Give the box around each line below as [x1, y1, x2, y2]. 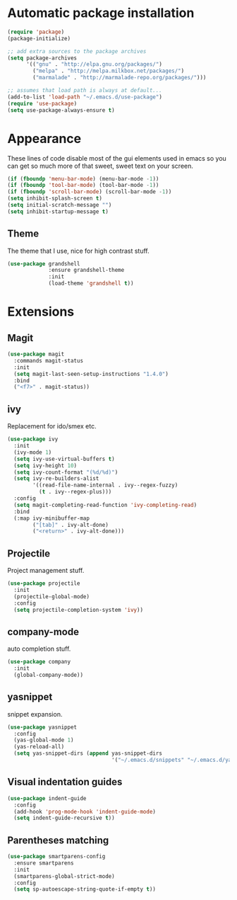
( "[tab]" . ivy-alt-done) [32, 521, 109, 528]
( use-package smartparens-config [7, 853, 106, 860]
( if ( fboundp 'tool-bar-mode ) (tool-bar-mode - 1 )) [7, 182, 159, 189]
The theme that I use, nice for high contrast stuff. [7, 246, 150, 255]
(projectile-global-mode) [13, 593, 90, 600]
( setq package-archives [7, 55, 78, 62]
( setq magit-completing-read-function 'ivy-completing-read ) [13, 501, 197, 508]
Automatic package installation [7, 5, 195, 21]
